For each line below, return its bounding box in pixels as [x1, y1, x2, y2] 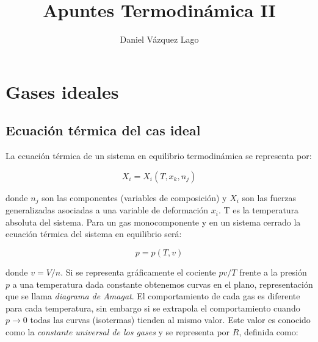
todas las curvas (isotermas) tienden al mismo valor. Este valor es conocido [30, 313, 311, 326]
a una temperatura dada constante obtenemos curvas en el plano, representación [12, 277, 313, 290]
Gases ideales [5, 79, 119, 104]
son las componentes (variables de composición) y [42, 191, 227, 204]
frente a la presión [239, 265, 307, 278]
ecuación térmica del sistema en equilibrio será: [5, 227, 182, 240]
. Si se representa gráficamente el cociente [60, 265, 216, 278]
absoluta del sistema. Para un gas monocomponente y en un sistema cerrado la [5, 215, 301, 228]
